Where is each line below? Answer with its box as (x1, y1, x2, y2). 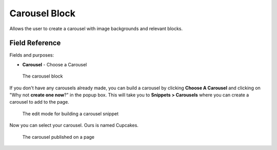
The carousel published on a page (22, 134, 95, 140)
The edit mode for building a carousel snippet (22, 110, 119, 117)
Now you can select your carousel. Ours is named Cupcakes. (9, 122, 138, 129)
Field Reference (9, 39, 61, 47)
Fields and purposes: (9, 52, 54, 58)
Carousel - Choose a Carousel (22, 61, 87, 67)
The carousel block (22, 73, 64, 79)
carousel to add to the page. (9, 99, 69, 105)
